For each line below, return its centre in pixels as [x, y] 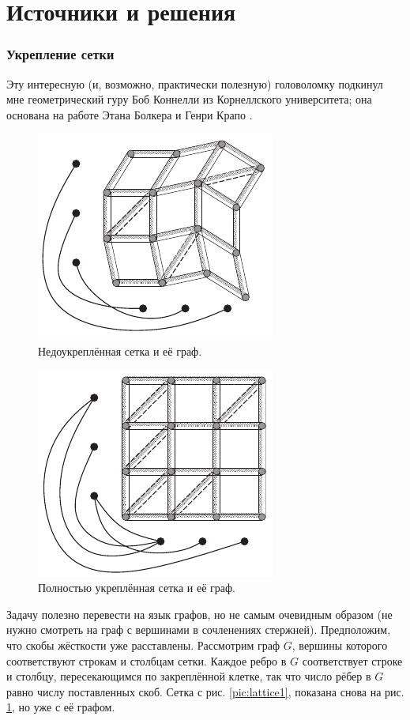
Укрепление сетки [60, 54]
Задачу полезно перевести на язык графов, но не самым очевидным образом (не [199, 614]
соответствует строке [352, 660]
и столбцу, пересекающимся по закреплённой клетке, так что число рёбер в [189, 676]
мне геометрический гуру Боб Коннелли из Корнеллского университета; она [189, 99]
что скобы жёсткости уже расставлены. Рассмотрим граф [143, 645]
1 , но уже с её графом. [61, 707]
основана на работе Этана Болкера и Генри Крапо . [130, 114]
